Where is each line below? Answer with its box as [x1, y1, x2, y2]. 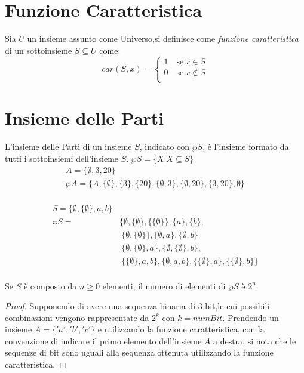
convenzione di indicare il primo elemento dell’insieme [5, 334, 202, 347]
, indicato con [139, 140, 190, 153]
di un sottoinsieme [5, 44, 72, 56]
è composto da [23, 279, 77, 292]
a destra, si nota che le [213, 334, 296, 347]
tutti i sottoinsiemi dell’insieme [5, 152, 119, 164]
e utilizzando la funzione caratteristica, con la [97, 323, 265, 335]
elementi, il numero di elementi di [102, 279, 226, 292]
